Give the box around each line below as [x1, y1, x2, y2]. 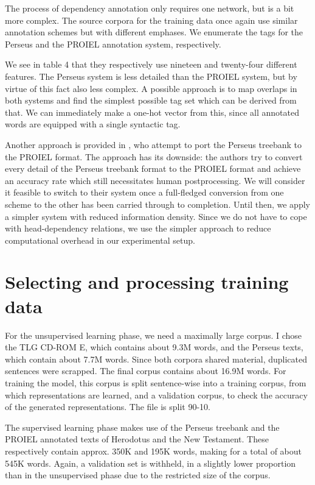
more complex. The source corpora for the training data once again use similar [5, 13, 298, 26]
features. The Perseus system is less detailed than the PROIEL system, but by [5, 69, 297, 82]
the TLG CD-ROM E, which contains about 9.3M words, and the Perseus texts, [5, 341, 303, 353]
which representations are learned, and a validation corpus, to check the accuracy [5, 388, 308, 401]
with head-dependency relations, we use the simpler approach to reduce [5, 222, 271, 235]
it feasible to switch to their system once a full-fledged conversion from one [5, 186, 284, 199]
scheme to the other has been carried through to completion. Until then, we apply [5, 197, 310, 210]
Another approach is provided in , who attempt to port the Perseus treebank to [5, 138, 302, 150]
